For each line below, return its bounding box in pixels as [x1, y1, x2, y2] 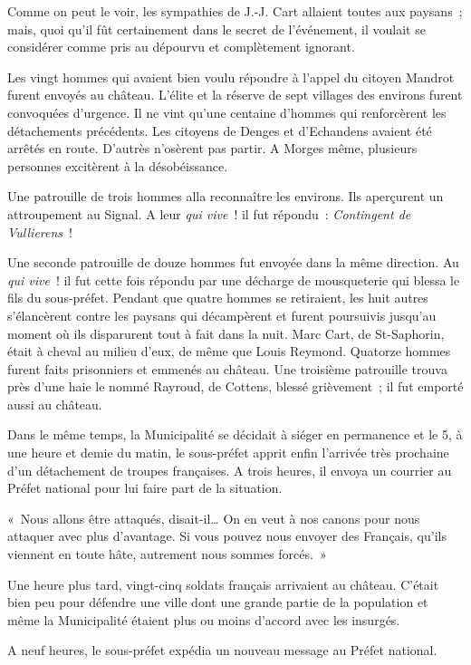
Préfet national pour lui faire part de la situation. [7, 478, 283, 497]
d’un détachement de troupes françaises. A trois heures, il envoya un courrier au [7, 460, 452, 479]
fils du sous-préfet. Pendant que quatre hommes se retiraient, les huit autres [7, 288, 428, 307]
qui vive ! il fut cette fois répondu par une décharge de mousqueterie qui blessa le [7, 270, 460, 289]
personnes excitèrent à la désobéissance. [7, 156, 228, 175]
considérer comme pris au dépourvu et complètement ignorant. [7, 37, 355, 56]
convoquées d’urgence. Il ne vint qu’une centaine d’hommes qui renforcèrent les [7, 102, 447, 121]
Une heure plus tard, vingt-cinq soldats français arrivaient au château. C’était [7, 574, 439, 593]
